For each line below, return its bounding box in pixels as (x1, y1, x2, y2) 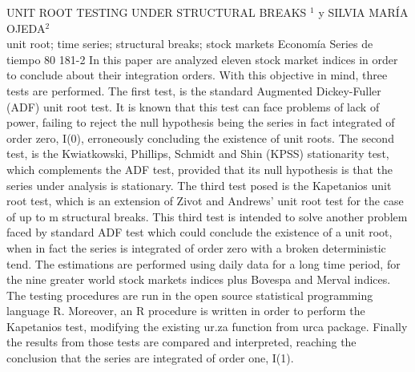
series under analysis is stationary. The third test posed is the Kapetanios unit (6, 176, 392, 193)
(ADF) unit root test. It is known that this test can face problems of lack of (6, 98, 380, 115)
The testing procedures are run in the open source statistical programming (6, 286, 373, 303)
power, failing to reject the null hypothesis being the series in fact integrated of (6, 114, 395, 131)
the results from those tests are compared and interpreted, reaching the (6, 334, 357, 350)
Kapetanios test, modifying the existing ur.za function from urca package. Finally (6, 317, 408, 334)
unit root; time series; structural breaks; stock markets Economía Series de (6, 35, 373, 52)
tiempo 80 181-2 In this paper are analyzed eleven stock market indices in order (6, 51, 398, 67)
